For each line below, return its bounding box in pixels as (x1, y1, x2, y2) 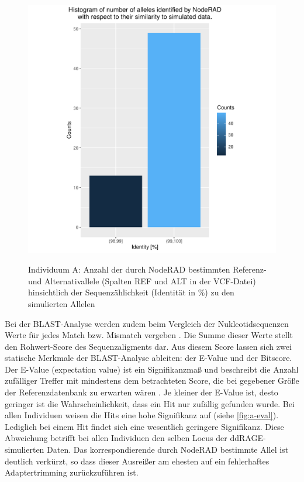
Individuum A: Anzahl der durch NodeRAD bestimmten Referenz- (28, 263, 267, 276)
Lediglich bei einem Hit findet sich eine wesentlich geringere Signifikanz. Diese (5, 420, 284, 432)
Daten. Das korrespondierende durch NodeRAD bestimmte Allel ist (47, 443, 289, 456)
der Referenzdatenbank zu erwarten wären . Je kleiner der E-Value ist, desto (5, 386, 278, 398)
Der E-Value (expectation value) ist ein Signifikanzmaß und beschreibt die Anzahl (5, 363, 299, 375)
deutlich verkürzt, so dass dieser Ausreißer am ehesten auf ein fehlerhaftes (5, 455, 270, 467)
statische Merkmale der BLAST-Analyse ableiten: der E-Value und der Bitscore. (5, 352, 292, 364)
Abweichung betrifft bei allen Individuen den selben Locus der (5, 432, 227, 444)
